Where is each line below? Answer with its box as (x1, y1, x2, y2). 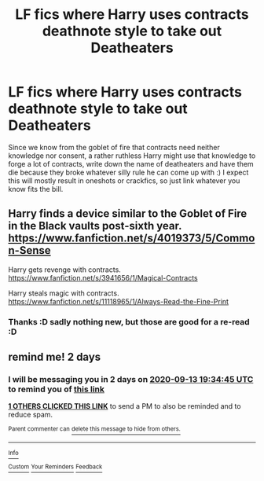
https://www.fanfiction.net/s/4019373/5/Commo (8, 232, 255, 245)
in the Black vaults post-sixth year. (8, 219, 182, 233)
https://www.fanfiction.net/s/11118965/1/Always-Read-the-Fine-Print (8, 296, 229, 306)
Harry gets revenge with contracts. (8, 265, 122, 274)
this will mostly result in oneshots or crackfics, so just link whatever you (8, 175, 240, 185)
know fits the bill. (8, 184, 64, 193)
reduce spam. (8, 410, 53, 420)
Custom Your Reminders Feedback (8, 463, 103, 471)
